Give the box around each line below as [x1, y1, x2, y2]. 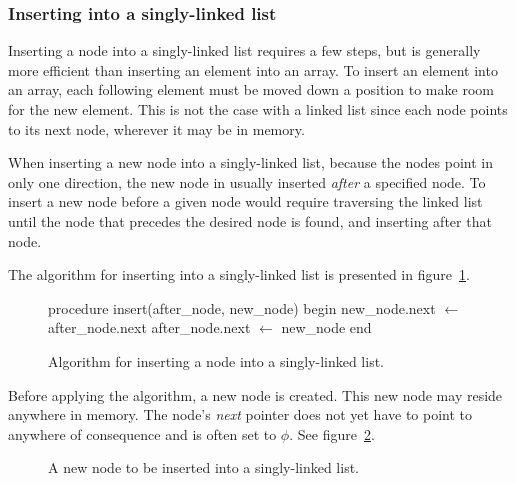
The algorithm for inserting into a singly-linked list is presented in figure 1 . [8, 264, 470, 285]
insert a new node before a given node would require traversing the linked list [8, 191, 483, 212]
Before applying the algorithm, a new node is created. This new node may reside [8, 384, 503, 405]
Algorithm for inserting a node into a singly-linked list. [48, 350, 384, 371]
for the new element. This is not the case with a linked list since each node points [8, 99, 508, 119]
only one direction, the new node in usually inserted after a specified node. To [8, 171, 486, 192]
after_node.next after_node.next [48, 317, 251, 338]
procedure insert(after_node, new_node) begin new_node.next [48, 297, 436, 318]
